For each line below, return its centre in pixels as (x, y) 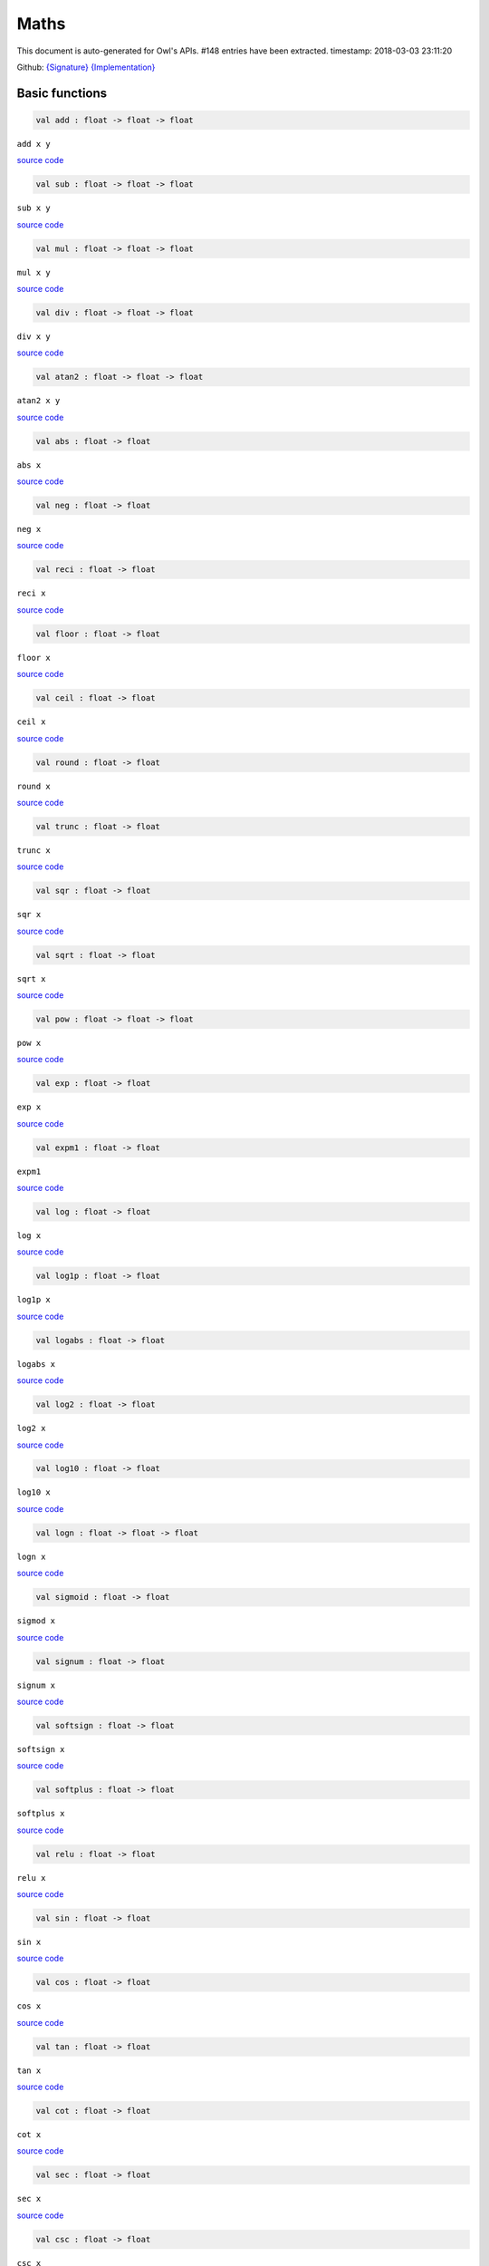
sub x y (34, 208)
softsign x (41, 1749)
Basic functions (62, 93)
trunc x (34, 850)
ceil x (31, 722)
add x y (34, 144)
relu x (31, 1878)
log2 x (31, 1428)
